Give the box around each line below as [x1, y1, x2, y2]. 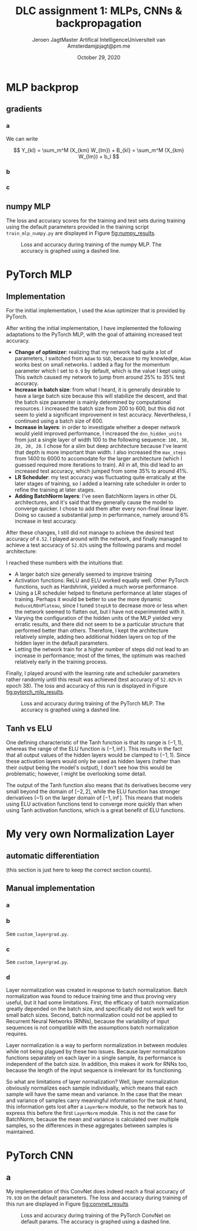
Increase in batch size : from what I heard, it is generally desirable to [14, 386, 181, 393]
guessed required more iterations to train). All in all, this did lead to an [14, 461, 183, 468]
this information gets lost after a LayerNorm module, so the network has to [6, 1103, 183, 1110]
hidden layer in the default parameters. [14, 639, 109, 646]
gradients [6, 104, 42, 114]
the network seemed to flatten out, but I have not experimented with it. [14, 608, 186, 615]
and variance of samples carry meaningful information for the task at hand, [6, 1097, 188, 1104]
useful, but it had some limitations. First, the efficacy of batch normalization [6, 999, 189, 1006]
